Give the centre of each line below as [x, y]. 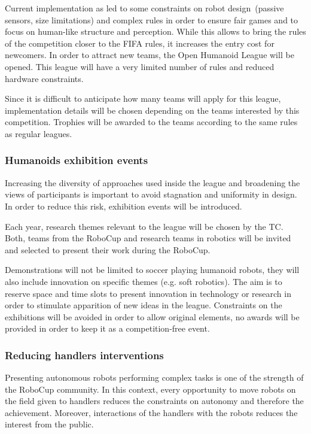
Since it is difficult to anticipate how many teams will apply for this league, [143, 98]
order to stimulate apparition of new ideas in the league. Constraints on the [144, 305]
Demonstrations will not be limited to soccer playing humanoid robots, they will [152, 270]
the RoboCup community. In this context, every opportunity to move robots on [150, 389]
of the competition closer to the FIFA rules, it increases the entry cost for [140, 43]
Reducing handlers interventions [84, 355]
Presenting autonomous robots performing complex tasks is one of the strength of [154, 377]
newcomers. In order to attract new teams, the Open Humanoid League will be [150, 55]
